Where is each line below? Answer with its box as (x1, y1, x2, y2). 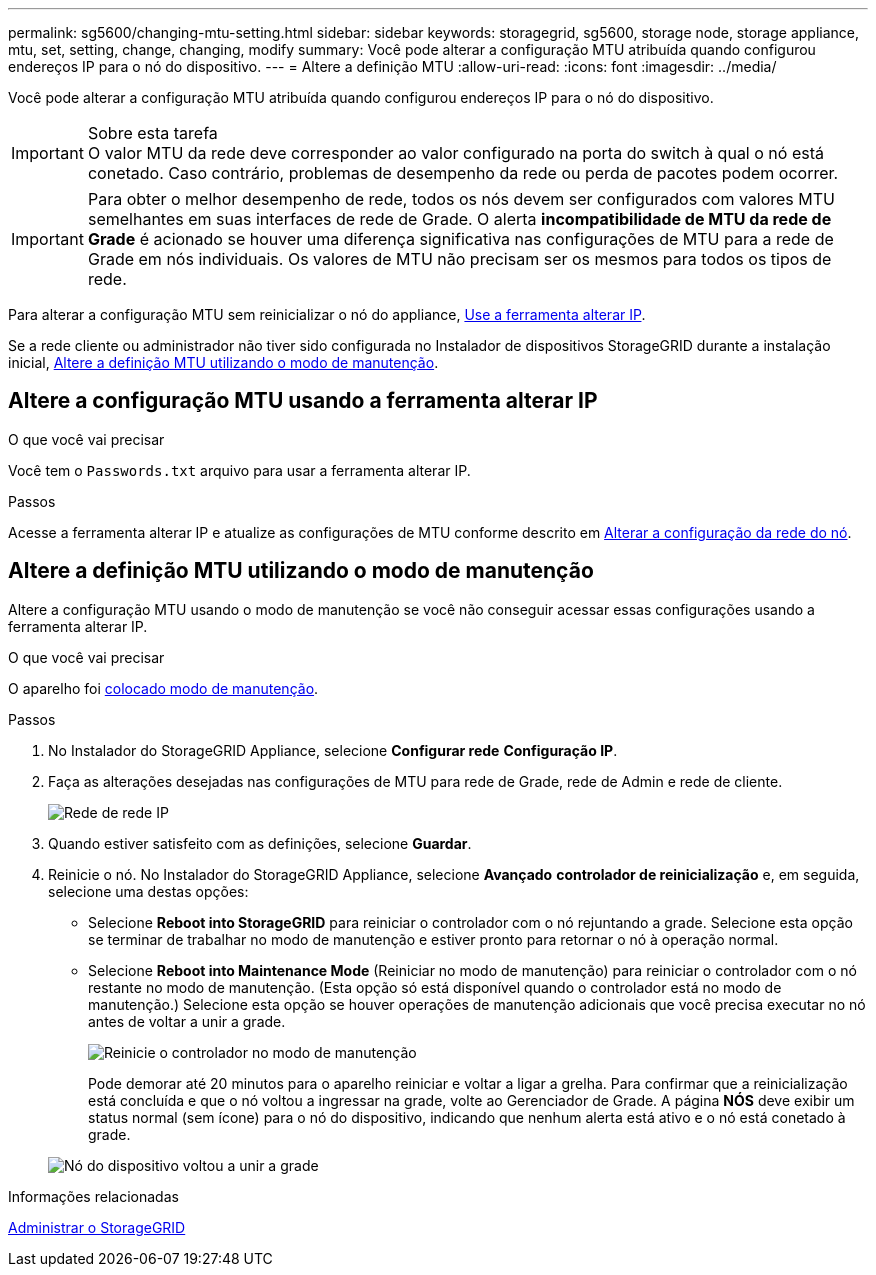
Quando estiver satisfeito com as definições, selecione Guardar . (48, 834, 472, 852)
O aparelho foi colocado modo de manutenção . (8, 679, 319, 697)
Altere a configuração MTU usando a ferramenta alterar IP (8, 388, 598, 414)
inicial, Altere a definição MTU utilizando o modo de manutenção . (8, 354, 439, 371)
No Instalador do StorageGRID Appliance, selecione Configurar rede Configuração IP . (48, 741, 618, 759)
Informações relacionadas (8, 1187, 179, 1205)
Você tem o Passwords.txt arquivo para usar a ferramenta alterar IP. (8, 461, 471, 479)
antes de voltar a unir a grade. (88, 1012, 286, 1030)
